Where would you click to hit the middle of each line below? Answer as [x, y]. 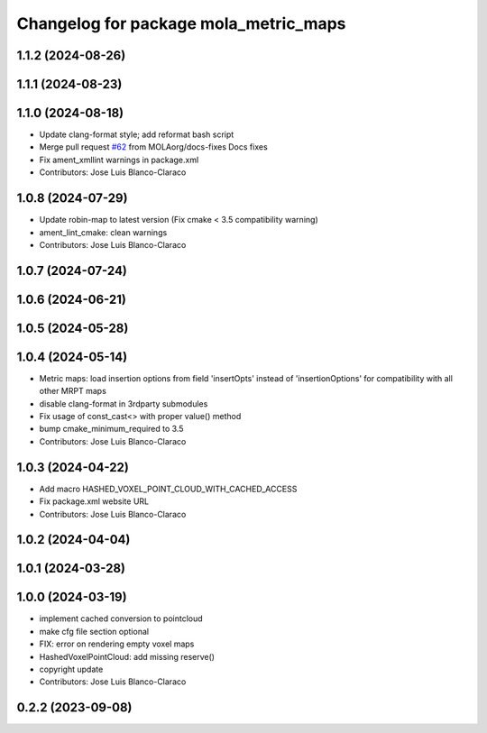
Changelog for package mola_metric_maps [181, 23]
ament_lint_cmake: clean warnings [103, 232]
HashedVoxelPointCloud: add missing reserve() [127, 656]
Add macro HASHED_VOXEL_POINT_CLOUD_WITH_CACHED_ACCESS [168, 489]
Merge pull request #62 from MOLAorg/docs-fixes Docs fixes [153, 147]
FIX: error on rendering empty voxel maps [117, 644]
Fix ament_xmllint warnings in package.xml [119, 160]
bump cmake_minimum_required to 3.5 [111, 429]
